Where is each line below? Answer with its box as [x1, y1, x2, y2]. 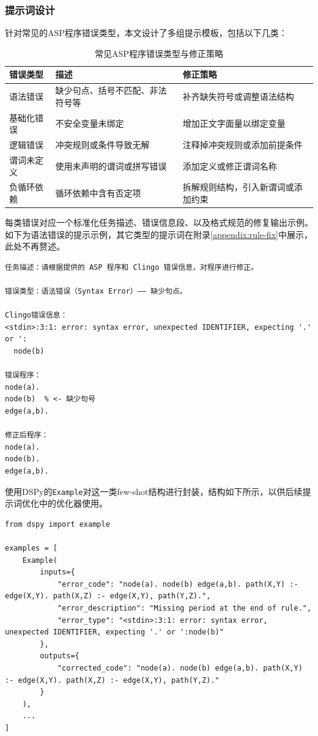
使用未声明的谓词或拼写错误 [55, 159, 167, 172]
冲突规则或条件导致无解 [55, 138, 150, 151]
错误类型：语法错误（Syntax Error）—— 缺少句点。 [5, 287, 187, 296]
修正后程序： [5, 431, 49, 440]
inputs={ [40, 568, 75, 577]
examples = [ [5, 544, 57, 552]
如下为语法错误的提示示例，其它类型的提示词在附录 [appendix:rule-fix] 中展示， [5, 228, 312, 240]
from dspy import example [5, 519, 110, 529]
